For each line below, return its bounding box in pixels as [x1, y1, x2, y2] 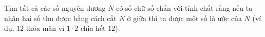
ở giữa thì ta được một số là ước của [127, 12, 242, 23]
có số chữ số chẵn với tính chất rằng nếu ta [116, 3, 253, 13]
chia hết [80, 23, 106, 33]
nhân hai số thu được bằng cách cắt [4, 12, 117, 23]
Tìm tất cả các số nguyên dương [4, 3, 106, 13]
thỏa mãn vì [26, 23, 65, 33]
